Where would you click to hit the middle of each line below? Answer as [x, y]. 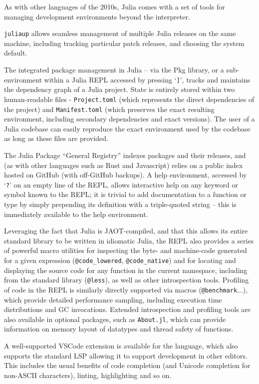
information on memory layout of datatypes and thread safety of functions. [119, 329]
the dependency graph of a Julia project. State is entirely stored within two [120, 89]
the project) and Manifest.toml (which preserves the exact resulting [109, 109]
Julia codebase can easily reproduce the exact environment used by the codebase [127, 128]
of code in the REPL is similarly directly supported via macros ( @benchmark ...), [126, 289]
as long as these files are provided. [56, 138]
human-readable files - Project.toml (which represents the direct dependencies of [129, 99]
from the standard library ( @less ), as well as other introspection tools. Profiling [127, 280]
